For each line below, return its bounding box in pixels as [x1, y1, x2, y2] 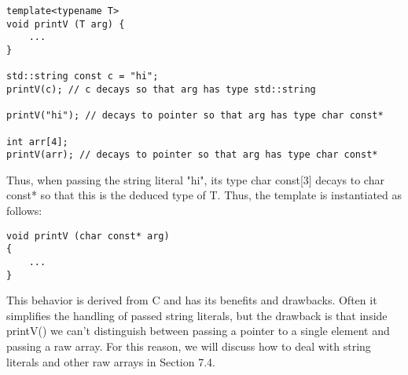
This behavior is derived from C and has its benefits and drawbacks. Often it [6, 292, 377, 308]
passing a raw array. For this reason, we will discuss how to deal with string [6, 338, 371, 355]
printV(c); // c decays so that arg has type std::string [6, 83, 316, 95]
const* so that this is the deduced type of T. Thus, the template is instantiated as [6, 187, 402, 203]
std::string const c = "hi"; [6, 71, 159, 82]
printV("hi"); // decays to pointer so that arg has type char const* [6, 110, 384, 122]
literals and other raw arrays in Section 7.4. [6, 353, 215, 370]
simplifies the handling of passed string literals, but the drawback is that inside [6, 307, 388, 323]
